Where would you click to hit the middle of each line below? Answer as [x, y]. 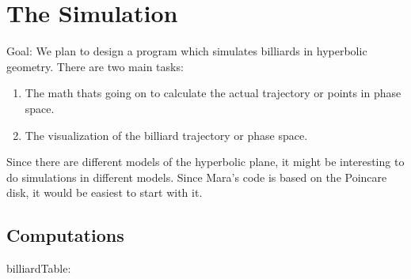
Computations [65, 235]
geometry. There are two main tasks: [95, 66]
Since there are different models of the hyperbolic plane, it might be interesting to [205, 162]
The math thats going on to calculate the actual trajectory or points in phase [213, 93]
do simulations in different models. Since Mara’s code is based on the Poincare [197, 177]
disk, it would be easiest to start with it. [105, 192]
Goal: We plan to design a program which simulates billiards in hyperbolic [187, 51]
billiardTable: [39, 268]
